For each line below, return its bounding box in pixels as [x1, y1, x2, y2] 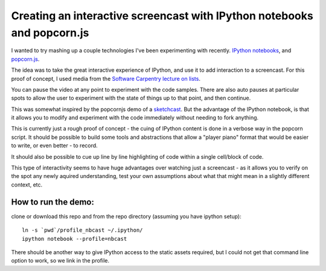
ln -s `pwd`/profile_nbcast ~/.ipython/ [22, 227, 143, 234]
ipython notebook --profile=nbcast [22, 235, 127, 242]
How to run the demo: [11, 197, 95, 207]
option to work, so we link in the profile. [11, 257, 110, 264]
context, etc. [11, 181, 43, 188]
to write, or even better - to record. [11, 142, 98, 149]
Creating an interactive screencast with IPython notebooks [11, 9, 313, 22]
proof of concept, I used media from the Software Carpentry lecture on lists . [11, 75, 200, 82]
